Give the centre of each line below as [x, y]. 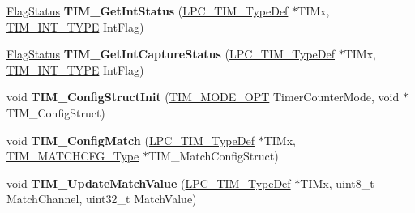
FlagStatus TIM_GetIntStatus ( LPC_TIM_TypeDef [148, 11]
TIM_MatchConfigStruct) [213, 156]
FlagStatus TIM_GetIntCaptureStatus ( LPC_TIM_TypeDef [171, 54]
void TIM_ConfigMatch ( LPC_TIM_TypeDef [130, 140]
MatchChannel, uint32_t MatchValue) [102, 199]
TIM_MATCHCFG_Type [73, 156]
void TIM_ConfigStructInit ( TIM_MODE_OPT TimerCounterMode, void [203, 97]
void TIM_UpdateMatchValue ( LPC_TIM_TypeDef [149, 183]
